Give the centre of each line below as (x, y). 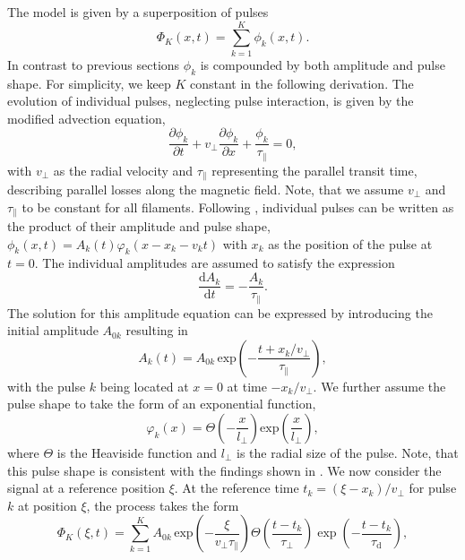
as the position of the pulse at (350, 243)
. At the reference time (237, 488)
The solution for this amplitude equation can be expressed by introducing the (220, 312)
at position (47, 505)
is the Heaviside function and (137, 452)
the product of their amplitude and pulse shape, (139, 226)
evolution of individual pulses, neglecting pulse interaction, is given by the (211, 101)
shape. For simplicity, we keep (89, 83)
